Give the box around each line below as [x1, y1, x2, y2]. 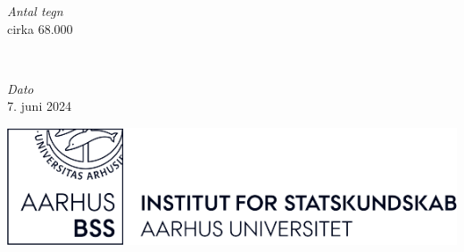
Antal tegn [7, 2, 63, 20]
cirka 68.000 [7, 19, 73, 38]
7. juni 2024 [7, 97, 71, 115]
